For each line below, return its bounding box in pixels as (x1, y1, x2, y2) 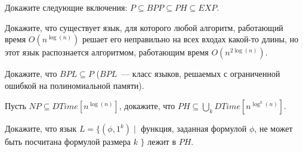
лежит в (147, 135, 177, 148)
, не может (254, 122, 293, 135)
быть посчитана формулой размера (5, 135, 131, 148)
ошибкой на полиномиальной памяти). (5, 79, 144, 91)
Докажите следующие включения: (5, 1, 128, 13)
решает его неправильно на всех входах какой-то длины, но (82, 33, 299, 45)
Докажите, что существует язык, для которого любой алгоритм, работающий (5, 21, 283, 33)
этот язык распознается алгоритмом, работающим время (5, 46, 209, 58)
